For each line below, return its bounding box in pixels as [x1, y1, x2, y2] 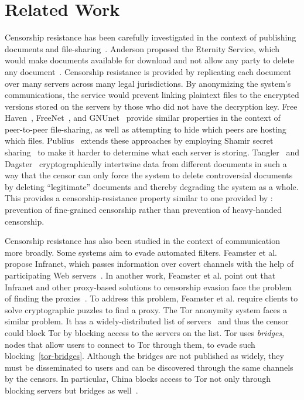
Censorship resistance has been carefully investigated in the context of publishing [5, 31, 296, 43]
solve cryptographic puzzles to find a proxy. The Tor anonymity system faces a [5, 303, 287, 316]
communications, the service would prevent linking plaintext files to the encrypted [5, 89, 299, 101]
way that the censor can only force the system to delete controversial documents [5, 169, 293, 181]
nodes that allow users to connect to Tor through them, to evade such [5, 338, 255, 350]
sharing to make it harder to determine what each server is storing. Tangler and [5, 146, 300, 158]
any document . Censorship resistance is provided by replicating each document [5, 65, 292, 77]
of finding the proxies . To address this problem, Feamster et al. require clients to [5, 292, 298, 304]
